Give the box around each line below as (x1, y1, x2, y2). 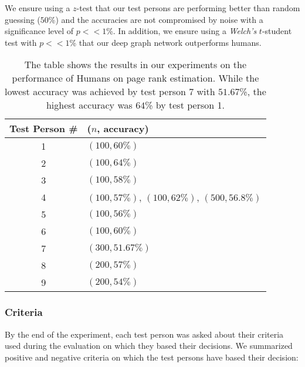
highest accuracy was (46, 98, 133, 112)
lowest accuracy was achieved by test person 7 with (5, 85, 215, 99)
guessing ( (5, 13, 40, 25)
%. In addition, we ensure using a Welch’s (106, 25, 257, 37)
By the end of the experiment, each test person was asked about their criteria (5, 328, 284, 340)
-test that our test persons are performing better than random (76, 2, 300, 14)
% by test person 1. (145, 98, 225, 112)
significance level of (5, 25, 74, 37)
